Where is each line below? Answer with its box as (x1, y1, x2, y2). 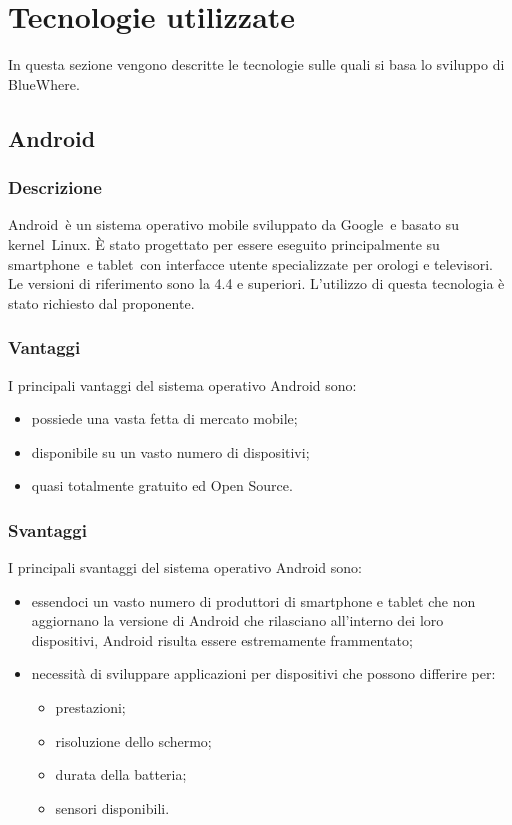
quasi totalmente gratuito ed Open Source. (31, 475, 293, 496)
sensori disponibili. (55, 797, 170, 818)
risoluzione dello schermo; (55, 730, 212, 751)
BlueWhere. (8, 73, 80, 94)
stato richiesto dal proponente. (8, 292, 195, 313)
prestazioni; (55, 697, 126, 718)
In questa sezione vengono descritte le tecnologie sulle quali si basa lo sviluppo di (8, 54, 505, 75)
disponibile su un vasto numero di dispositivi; (31, 441, 310, 462)
